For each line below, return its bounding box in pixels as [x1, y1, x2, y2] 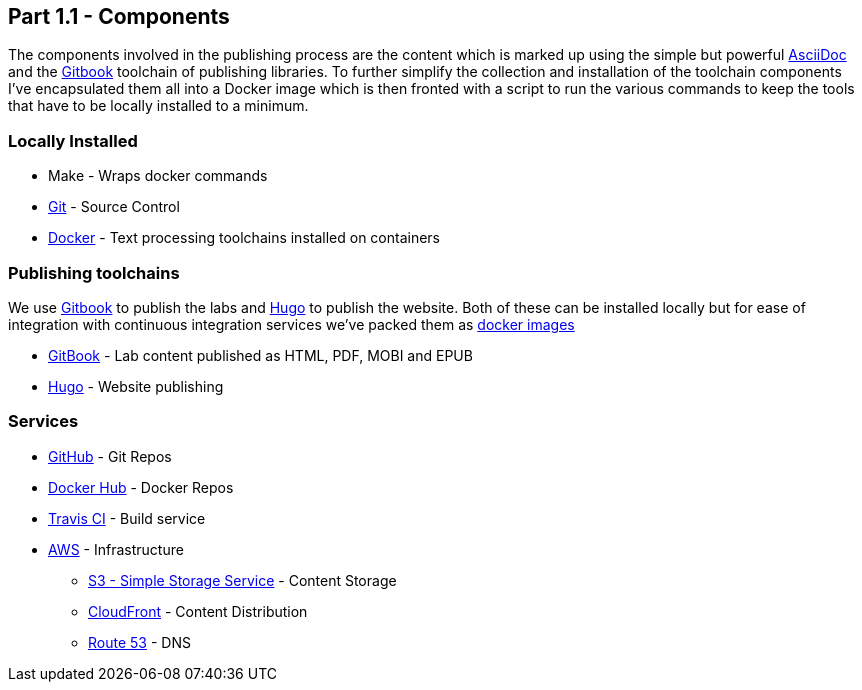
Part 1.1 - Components [8, 4, 230, 29]
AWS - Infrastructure [48, 540, 184, 558]
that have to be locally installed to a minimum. [8, 97, 309, 115]
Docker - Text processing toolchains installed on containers [48, 229, 441, 247]
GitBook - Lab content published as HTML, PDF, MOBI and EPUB [48, 346, 473, 364]
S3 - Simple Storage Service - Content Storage [88, 571, 397, 589]
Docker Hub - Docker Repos [48, 478, 234, 496]
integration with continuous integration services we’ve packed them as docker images [8, 315, 575, 333]
